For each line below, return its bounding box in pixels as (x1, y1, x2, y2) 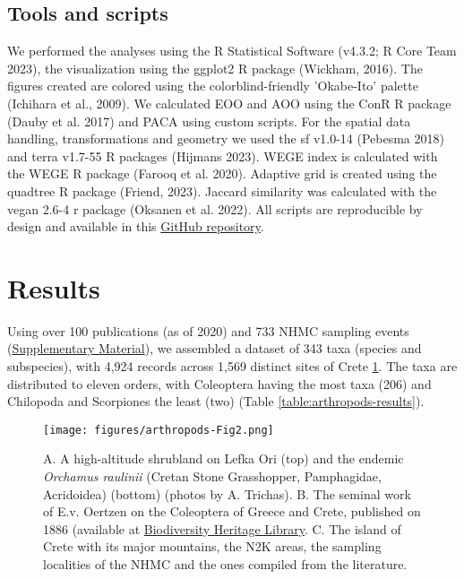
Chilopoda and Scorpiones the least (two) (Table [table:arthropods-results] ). (7, 392, 425, 410)
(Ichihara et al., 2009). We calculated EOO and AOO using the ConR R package (7, 93, 451, 112)
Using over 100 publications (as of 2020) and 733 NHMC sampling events (7, 321, 409, 340)
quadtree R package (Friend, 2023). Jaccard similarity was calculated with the (7, 181, 437, 200)
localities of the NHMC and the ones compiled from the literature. (43, 555, 408, 574)
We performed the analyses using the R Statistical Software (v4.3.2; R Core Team (7, 41, 457, 60)
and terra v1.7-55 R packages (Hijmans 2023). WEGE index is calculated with (7, 146, 438, 165)
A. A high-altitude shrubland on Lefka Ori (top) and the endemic (43, 449, 404, 468)
